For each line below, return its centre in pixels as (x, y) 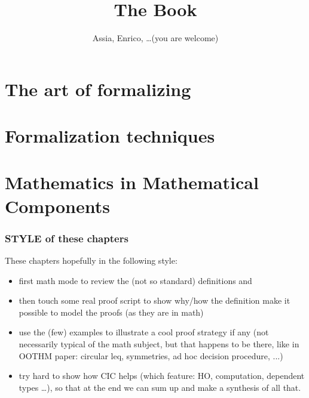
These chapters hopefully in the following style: (91, 260)
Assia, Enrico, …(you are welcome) (155, 38)
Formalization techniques (110, 136)
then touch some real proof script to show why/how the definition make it (154, 300)
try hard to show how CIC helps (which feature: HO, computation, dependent (162, 376)
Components (57, 206)
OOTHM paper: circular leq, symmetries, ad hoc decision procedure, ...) (151, 355)
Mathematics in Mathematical (132, 182)
